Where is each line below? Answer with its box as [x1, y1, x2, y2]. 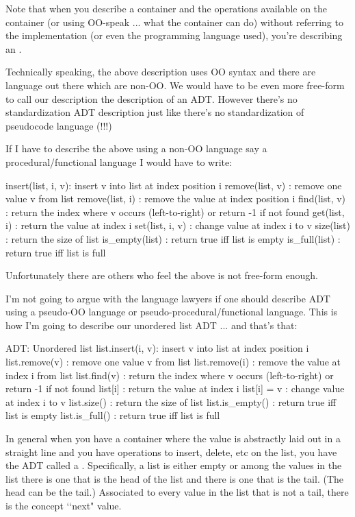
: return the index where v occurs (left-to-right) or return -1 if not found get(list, [5, 204, 345, 219]
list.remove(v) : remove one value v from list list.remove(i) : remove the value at [5, 354, 341, 369]
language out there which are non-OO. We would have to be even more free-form [5, 77, 345, 92]
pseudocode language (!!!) [5, 118, 112, 132]
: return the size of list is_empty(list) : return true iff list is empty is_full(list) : [5, 231, 341, 245]
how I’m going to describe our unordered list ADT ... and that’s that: [5, 317, 298, 332]
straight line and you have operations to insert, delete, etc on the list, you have [5, 444, 337, 459]
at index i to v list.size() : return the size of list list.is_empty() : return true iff [5, 394, 337, 409]
